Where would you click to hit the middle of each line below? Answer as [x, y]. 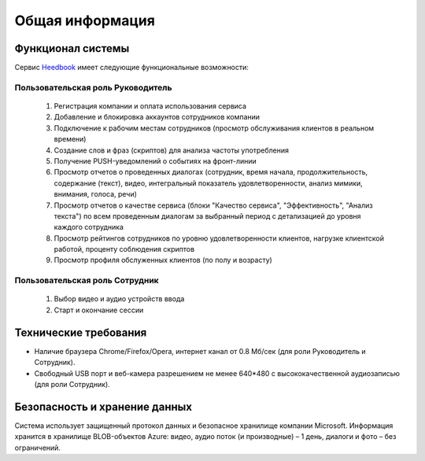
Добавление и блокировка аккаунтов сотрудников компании [157, 117]
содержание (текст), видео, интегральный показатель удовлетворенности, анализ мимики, [209, 183]
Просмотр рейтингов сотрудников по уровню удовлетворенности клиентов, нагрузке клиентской [219, 238]
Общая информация [85, 20]
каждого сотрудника [89, 227]
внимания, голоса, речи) [96, 194]
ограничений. [37, 448]
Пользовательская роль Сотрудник [87, 281]
